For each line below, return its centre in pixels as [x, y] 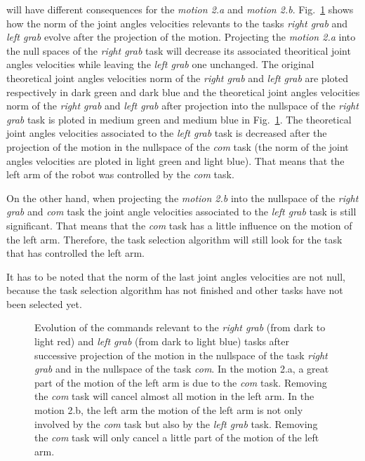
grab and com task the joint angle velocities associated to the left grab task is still [181, 212]
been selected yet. [44, 303]
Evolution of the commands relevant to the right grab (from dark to [180, 327]
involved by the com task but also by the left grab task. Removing [176, 423]
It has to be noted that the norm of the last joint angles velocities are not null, [176, 276]
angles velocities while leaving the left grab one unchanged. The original [160, 64]
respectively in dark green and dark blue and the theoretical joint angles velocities [183, 92]
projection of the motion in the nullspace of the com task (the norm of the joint [178, 146]
